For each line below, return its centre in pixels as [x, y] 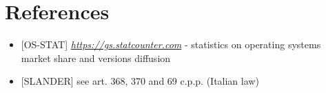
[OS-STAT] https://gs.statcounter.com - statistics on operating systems [171, 44]
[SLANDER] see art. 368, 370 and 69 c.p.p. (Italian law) [140, 81]
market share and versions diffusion [96, 58]
